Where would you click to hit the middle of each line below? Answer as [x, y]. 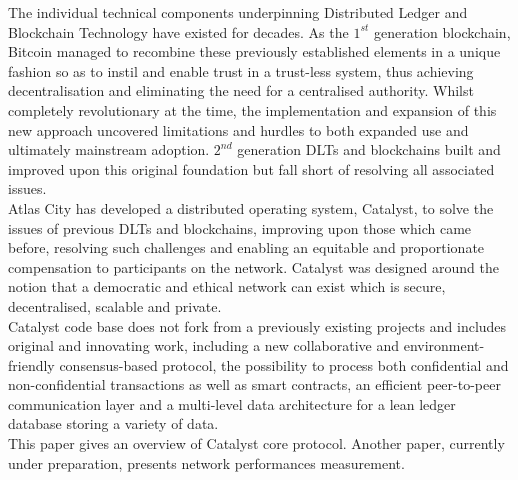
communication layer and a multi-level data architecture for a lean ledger [232, 403]
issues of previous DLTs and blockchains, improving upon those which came [240, 227]
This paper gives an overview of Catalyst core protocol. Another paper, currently [256, 443]
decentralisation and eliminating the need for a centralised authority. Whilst [241, 90]
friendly [31, 364]
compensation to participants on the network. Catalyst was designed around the [253, 266]
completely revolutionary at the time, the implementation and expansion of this [252, 109]
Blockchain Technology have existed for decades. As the [178, 31]
